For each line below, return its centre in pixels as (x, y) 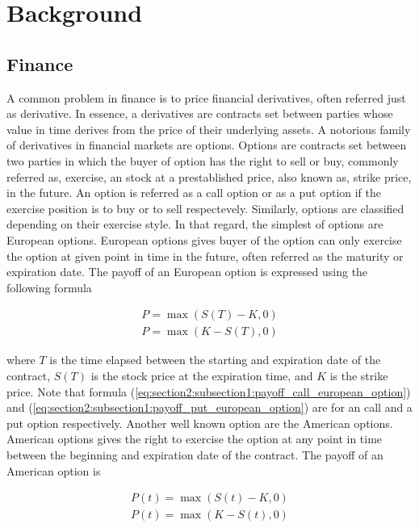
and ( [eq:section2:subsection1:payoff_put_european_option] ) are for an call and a (209, 407)
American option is (54, 470)
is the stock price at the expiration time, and (202, 375)
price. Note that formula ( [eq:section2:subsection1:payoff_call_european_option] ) (209, 391)
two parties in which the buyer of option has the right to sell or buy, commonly (203, 160)
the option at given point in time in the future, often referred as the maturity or (205, 256)
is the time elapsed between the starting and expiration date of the (215, 360)
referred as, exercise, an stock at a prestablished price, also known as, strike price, (209, 176)
